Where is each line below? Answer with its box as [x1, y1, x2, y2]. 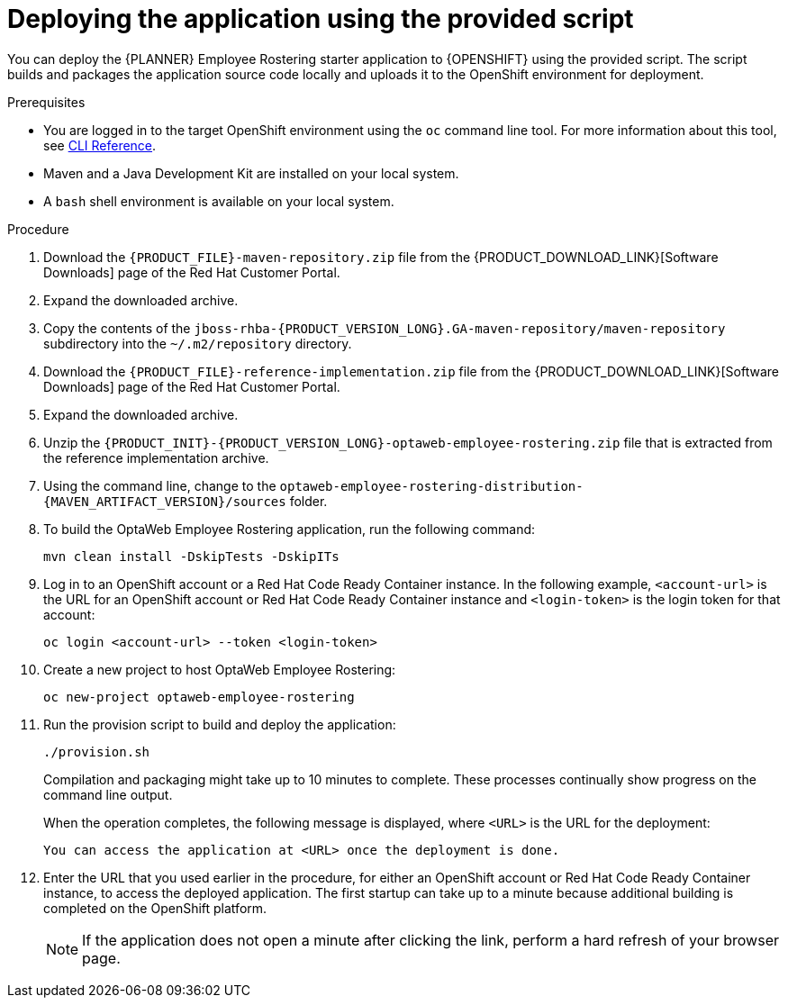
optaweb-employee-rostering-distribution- [279, 478, 584, 493]
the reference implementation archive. [43, 449, 269, 466]
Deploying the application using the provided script [7, 4, 634, 34]
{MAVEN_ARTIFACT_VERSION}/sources [43, 493, 286, 509]
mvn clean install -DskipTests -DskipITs [43, 548, 340, 564]
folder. [289, 493, 328, 509]
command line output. [43, 786, 173, 802]
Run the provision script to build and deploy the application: [43, 716, 396, 732]
